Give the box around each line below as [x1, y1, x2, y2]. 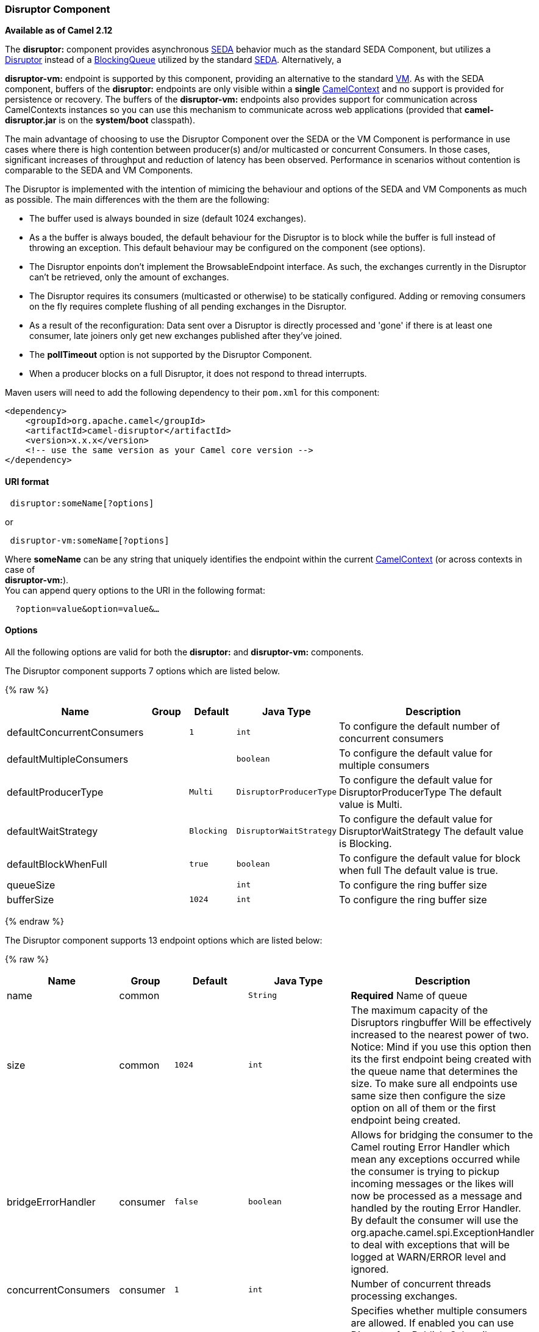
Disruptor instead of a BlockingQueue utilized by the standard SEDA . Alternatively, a [5, 54, 341, 65]
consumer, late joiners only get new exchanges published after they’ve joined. [29, 330, 342, 341]
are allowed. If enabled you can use [351, 1316, 514, 1329]
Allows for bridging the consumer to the [351, 1128, 533, 1141]
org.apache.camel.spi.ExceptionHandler [351, 1226, 535, 1239]
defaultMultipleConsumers [7, 752, 129, 765]
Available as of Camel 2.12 [5, 25, 113, 36]
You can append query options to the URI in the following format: [5, 584, 265, 595]
